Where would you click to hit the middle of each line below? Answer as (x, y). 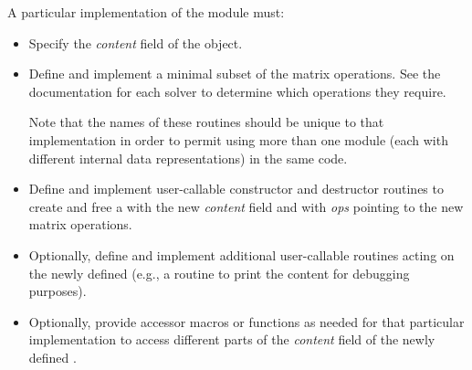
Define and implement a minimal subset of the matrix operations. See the (235, 74)
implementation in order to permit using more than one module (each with (238, 139)
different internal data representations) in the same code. (188, 158)
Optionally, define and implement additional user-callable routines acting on (241, 254)
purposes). (58, 291)
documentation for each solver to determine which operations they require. (237, 91)
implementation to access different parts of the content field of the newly (232, 339)
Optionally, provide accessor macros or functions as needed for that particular (246, 321)
